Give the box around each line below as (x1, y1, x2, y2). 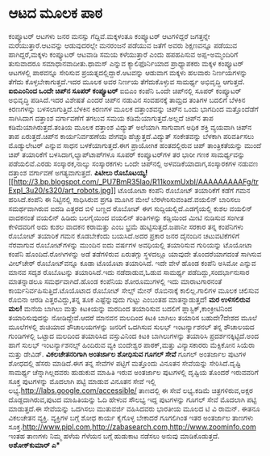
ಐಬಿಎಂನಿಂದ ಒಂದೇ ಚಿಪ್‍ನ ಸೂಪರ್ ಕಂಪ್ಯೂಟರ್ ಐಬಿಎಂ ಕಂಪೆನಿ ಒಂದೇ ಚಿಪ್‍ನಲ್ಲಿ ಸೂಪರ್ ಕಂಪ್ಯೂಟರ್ (8, 86, 242, 95)
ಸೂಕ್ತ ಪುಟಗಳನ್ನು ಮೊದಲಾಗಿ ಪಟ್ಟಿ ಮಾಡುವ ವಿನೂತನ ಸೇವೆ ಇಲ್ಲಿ (8, 376, 156, 386)
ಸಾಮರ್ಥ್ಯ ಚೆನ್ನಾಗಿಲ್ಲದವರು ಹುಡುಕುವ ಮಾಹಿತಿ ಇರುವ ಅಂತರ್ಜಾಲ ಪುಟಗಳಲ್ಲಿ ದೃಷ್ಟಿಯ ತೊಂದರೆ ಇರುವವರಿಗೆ (8, 367, 260, 377)
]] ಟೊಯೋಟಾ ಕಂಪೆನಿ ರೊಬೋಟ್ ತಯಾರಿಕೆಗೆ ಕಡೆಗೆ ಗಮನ (110, 185, 251, 195)
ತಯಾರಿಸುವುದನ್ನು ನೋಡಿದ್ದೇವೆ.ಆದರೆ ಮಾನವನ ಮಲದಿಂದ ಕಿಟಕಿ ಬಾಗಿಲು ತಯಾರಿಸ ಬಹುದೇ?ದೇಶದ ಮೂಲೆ (8, 312, 258, 323)
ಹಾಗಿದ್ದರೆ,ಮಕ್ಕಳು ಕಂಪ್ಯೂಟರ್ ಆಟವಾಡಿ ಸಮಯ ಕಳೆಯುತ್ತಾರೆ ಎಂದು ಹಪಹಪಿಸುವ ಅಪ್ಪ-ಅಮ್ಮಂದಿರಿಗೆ (8, 49, 239, 59)
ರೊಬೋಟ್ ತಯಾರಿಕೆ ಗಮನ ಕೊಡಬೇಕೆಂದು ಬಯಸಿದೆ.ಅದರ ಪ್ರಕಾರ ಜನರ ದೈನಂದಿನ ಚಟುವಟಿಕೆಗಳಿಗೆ (8, 230, 240, 240)
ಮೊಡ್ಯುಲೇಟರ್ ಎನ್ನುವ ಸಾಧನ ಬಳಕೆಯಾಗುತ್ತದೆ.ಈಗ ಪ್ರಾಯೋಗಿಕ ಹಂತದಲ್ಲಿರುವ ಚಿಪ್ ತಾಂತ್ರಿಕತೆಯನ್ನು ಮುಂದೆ (8, 140, 262, 150)
